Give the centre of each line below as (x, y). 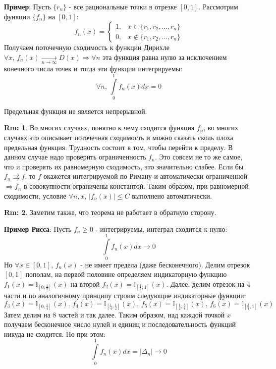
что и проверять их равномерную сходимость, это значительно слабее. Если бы (124, 166)
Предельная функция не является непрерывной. (76, 111)
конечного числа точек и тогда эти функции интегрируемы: (93, 69)
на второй (85, 284)
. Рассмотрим (218, 6)
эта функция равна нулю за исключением (165, 57)
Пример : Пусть (28, 6)
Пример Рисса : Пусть (38, 229)
